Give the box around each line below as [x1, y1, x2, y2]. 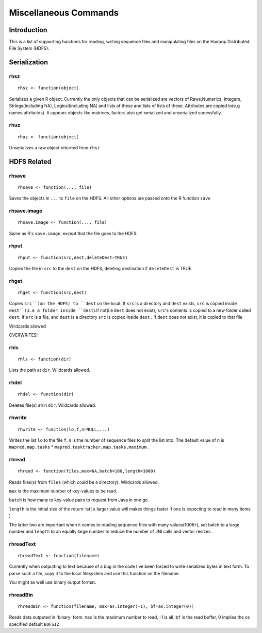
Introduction [9, 26, 48, 34]
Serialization [9, 58, 48, 67]
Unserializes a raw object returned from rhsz [9, 145, 100, 150]
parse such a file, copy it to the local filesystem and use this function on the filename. [9, 570, 180, 576]
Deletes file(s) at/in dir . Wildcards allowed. [9, 402, 97, 408]
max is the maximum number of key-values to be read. [9, 488, 117, 494]
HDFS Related [9, 157, 52, 165]
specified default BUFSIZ [9, 621, 60, 627]
